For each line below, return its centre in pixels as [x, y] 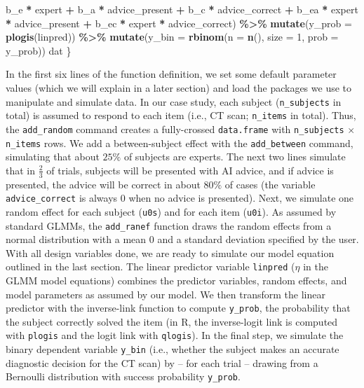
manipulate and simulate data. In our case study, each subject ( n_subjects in [174, 101]
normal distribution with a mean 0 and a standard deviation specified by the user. [182, 239]
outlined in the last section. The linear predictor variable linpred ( [150, 266]
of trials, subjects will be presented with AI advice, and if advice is [190, 170]
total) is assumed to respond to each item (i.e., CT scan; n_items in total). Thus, [181, 115]
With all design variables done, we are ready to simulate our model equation [170, 252]
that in [21, 170]
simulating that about [53, 157]
